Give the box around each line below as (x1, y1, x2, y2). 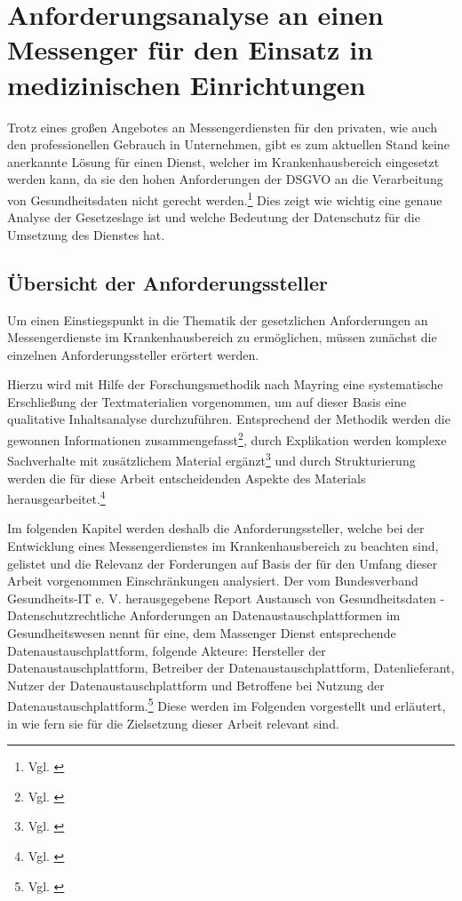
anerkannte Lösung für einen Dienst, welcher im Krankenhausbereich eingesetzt (7, 152, 440, 171)
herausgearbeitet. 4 (7, 487, 106, 507)
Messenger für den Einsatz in (7, 31, 373, 68)
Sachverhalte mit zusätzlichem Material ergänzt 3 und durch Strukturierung (7, 449, 416, 469)
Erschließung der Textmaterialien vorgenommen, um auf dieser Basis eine (7, 392, 407, 411)
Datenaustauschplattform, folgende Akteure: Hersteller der (7, 641, 326, 659)
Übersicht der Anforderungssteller (7, 268, 329, 296)
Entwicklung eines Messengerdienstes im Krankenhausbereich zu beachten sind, (7, 537, 439, 555)
